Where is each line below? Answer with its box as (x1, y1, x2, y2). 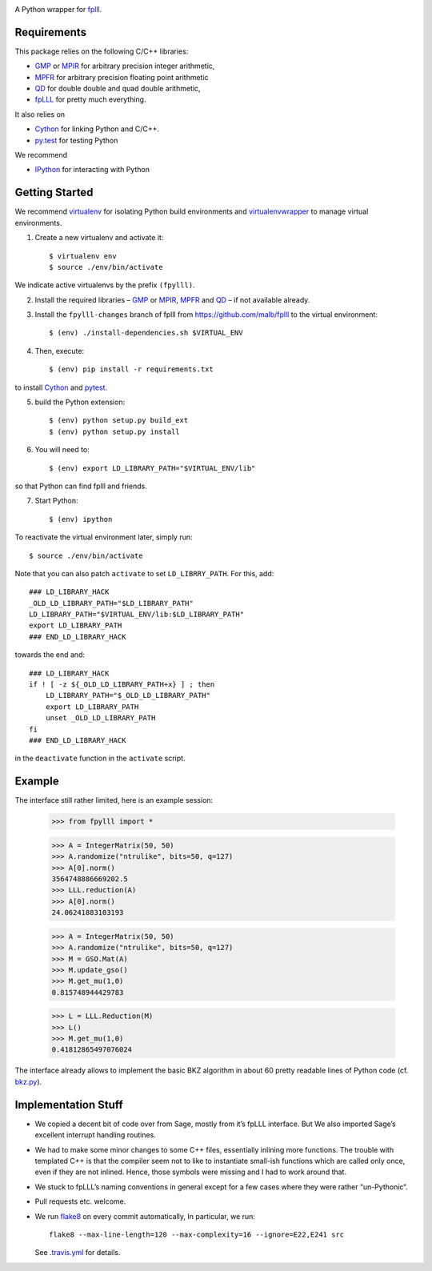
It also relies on (14, 109, 66, 119)
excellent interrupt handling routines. (34, 1130, 156, 1140)
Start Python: (34, 496, 79, 506)
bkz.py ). (14, 1077, 42, 1086)
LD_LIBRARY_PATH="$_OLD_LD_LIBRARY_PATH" (45, 691, 211, 700)
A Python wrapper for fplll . (14, 5, 102, 14)
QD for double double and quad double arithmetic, (34, 84, 201, 94)
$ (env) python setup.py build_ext (49, 416, 189, 425)
